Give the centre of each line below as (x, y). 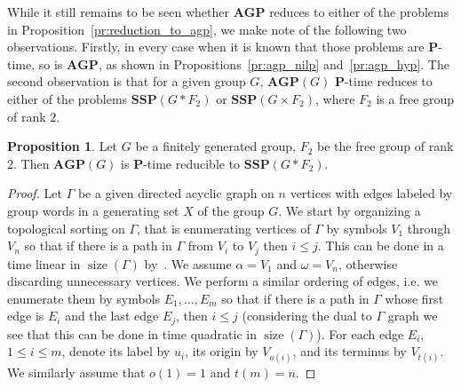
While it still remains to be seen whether (118, 12)
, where (335, 98)
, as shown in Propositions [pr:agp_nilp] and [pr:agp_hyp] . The (274, 63)
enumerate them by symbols (84, 298)
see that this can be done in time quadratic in (132, 333)
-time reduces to (388, 81)
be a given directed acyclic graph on (176, 193)
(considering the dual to (307, 316)
